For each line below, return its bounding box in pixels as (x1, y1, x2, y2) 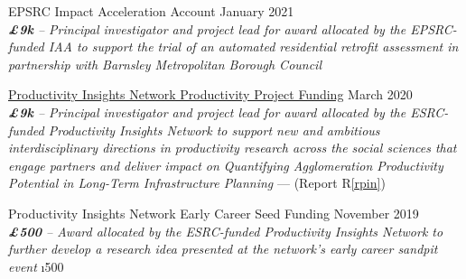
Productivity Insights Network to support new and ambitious (48, 120, 380, 139)
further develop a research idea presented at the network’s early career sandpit (8, 239, 438, 258)
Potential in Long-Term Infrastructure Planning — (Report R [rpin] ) (8, 173, 386, 192)
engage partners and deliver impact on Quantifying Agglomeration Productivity (8, 155, 443, 174)
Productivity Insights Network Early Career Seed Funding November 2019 (8, 203, 419, 222)
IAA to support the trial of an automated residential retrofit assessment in (48, 37, 459, 56)
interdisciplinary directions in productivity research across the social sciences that (8, 138, 457, 157)
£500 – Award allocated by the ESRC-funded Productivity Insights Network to (8, 221, 443, 240)
